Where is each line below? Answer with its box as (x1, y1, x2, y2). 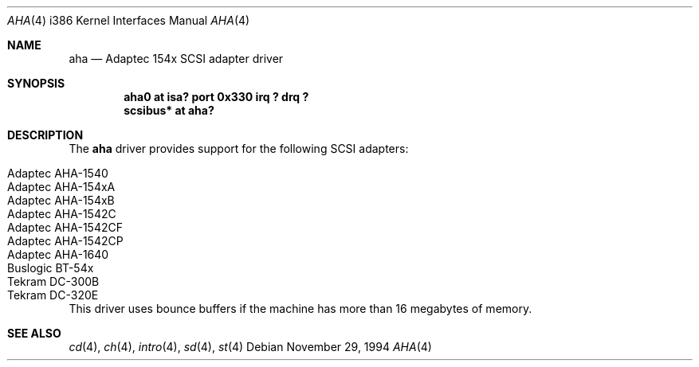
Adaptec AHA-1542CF (7, 221, 123, 234)
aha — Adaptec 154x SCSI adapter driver (69, 52, 284, 65)
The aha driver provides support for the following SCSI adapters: (69, 142, 409, 155)
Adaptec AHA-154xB (7, 193, 115, 207)
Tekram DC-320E (7, 288, 99, 302)
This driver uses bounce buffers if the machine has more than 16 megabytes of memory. (69, 302, 532, 315)
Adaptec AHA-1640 (7, 248, 109, 261)
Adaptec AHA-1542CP (7, 234, 124, 248)
